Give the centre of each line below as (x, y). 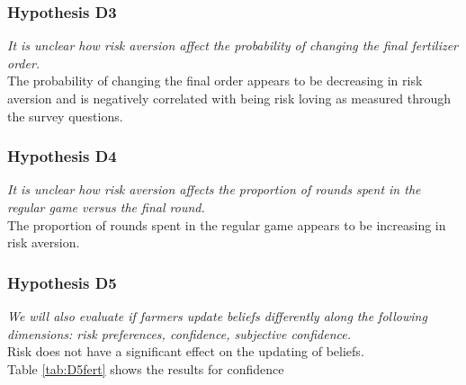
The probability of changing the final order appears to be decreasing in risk (215, 81)
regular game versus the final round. (106, 207)
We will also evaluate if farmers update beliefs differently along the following (217, 316)
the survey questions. (65, 116)
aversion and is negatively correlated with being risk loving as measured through (229, 98)
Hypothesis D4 (62, 156)
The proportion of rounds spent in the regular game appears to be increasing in (227, 224)
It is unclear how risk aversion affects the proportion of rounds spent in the (214, 189)
